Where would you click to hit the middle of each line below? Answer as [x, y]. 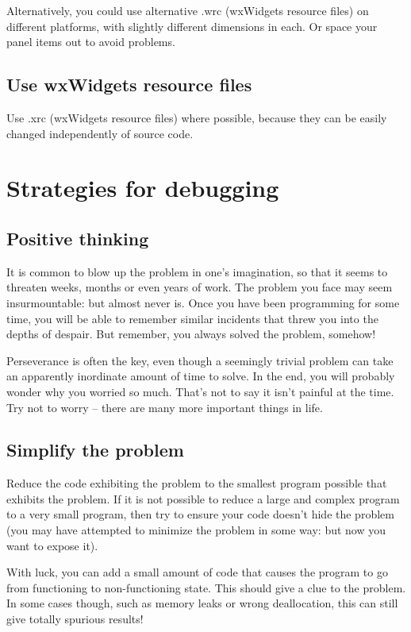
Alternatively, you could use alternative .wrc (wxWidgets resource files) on [188, 10]
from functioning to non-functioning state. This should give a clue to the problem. [206, 587]
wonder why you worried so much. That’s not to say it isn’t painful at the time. [200, 391]
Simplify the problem [95, 450]
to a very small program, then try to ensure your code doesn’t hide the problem [200, 514]
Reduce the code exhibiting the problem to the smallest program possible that [197, 483]
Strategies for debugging [143, 188]
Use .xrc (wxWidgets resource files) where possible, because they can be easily [197, 117]
